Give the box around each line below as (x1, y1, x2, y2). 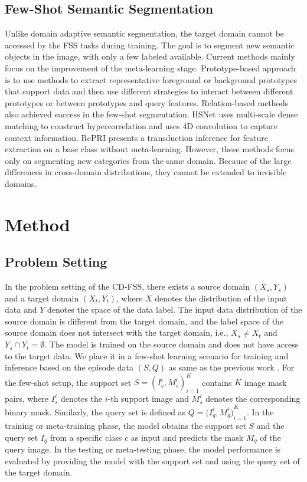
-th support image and (107, 392, 189, 405)
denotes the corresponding (205, 392, 301, 405)
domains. (5, 177, 37, 189)
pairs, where (5, 392, 49, 405)
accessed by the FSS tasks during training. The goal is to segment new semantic (5, 38, 295, 51)
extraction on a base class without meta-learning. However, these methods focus (5, 143, 295, 155)
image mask (244, 376, 287, 388)
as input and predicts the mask (130, 431, 244, 443)
